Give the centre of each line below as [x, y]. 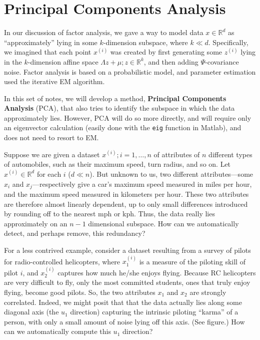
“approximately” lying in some [51, 42]
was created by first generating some [166, 52]
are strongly [208, 292]
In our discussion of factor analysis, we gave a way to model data [104, 32]
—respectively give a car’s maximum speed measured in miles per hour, [142, 184]
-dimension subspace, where [145, 42]
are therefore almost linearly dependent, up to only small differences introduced [126, 204]
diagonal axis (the [31, 312]
